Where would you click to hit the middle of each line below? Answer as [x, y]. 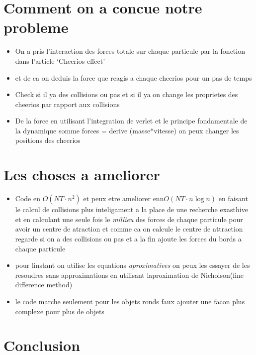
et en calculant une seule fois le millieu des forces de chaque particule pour [129, 219]
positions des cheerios [48, 140]
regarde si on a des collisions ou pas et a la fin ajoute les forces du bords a [128, 238]
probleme [36, 27]
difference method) [44, 285]
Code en [28, 198]
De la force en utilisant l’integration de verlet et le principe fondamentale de [131, 121]
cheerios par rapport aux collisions [67, 104]
